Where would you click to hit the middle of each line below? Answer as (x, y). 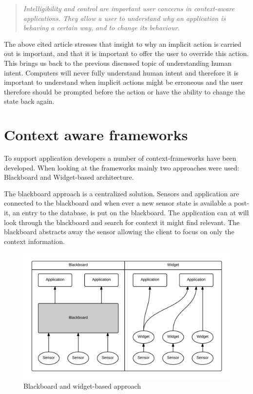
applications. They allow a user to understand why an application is (124, 18)
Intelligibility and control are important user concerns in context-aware (129, 8)
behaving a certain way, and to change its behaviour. (101, 28)
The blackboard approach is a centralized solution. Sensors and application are (122, 193)
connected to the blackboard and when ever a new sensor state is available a (118, 203)
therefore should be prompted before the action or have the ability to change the (125, 91)
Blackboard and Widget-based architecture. (69, 177)
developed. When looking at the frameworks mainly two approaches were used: (122, 167)
